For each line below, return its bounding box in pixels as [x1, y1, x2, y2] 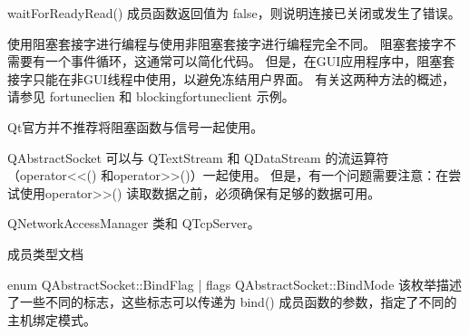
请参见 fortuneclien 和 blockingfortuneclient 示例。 [7, 87, 295, 106]
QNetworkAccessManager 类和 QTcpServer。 [7, 214, 260, 233]
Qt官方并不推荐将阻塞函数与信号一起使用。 [7, 117, 264, 136]
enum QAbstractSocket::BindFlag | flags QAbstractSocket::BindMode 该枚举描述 [7, 274, 463, 293]
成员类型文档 [7, 244, 83, 263]
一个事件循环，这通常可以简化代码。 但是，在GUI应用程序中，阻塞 [44, 52, 443, 71]
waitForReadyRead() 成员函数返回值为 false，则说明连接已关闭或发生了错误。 [7, 4, 461, 22]
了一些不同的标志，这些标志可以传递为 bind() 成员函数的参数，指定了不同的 [7, 292, 457, 311]
